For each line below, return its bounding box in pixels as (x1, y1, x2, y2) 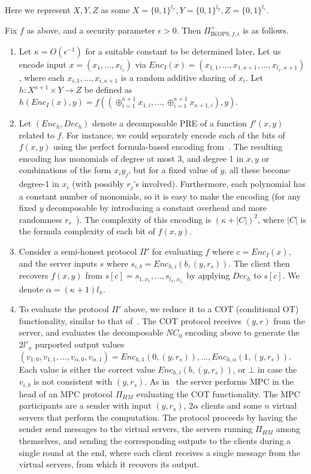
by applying (186, 269, 230, 282)
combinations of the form (19, 164, 111, 176)
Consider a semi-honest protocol (19, 245, 137, 258)
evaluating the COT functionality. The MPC (136, 387, 300, 400)
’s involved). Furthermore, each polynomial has (133, 177, 306, 190)
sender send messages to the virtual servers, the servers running (19, 422, 253, 435)
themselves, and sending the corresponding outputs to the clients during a (19, 434, 291, 446)
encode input (19, 58, 67, 71)
